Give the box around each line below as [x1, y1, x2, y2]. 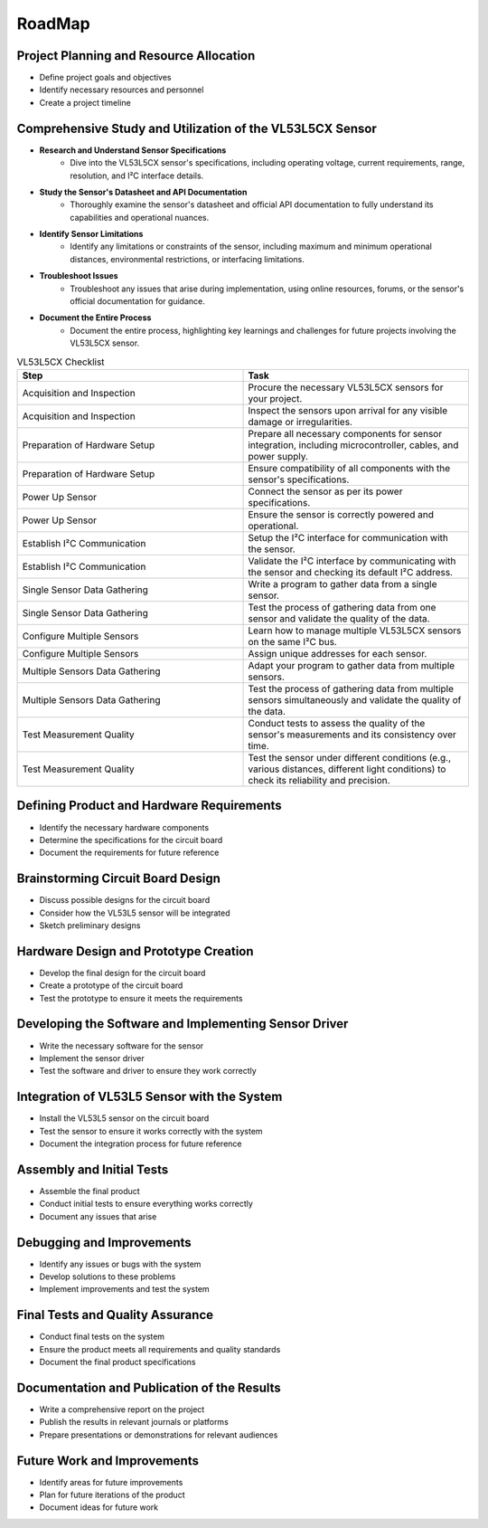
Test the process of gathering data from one [248, 601, 436, 613]
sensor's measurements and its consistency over [248, 728, 456, 741]
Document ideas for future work [39, 1502, 159, 1513]
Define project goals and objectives [39, 72, 172, 83]
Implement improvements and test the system [39, 1284, 210, 1295]
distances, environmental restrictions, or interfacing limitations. [70, 253, 305, 264]
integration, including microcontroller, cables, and [248, 439, 459, 451]
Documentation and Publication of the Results [16, 1380, 282, 1395]
